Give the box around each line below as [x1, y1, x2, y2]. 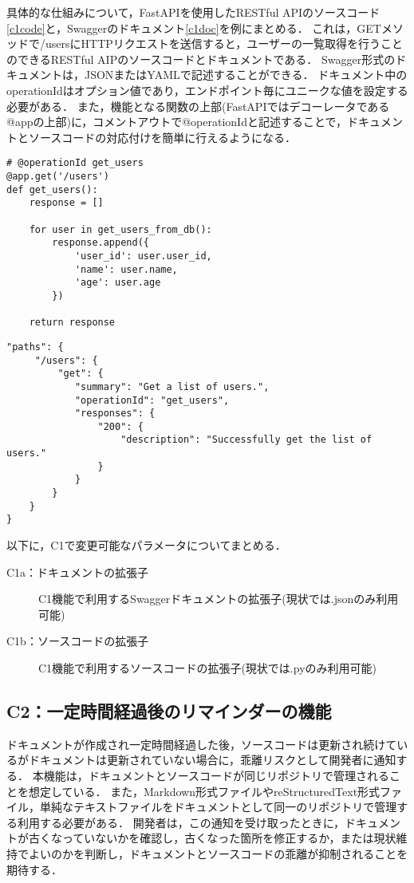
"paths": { [6, 341, 64, 353]
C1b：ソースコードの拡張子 [6, 633, 149, 649]
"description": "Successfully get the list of [120, 434, 373, 446]
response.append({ [52, 237, 149, 249]
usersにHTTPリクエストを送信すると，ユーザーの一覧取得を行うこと [45, 35, 403, 52]
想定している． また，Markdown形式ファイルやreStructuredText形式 [28, 782, 380, 799]
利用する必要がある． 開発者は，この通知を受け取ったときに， [17, 814, 345, 830]
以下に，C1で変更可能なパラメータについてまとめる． [6, 537, 286, 554]
